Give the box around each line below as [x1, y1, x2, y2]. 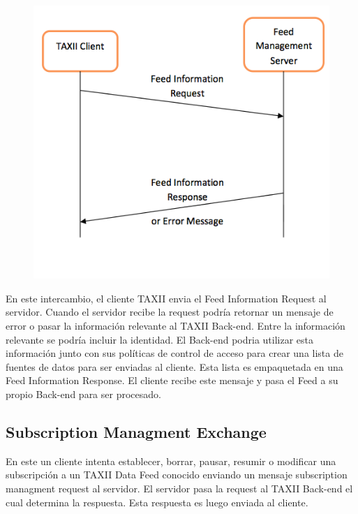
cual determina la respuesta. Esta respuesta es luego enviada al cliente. [6, 494, 308, 509]
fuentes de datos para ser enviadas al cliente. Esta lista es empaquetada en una [6, 359, 343, 374]
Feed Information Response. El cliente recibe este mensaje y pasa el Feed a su [6, 373, 338, 388]
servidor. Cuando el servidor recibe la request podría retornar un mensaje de [6, 304, 334, 319]
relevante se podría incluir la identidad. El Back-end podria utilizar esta [6, 332, 313, 346]
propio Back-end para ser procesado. [6, 386, 161, 401]
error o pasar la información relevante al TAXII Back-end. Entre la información [6, 318, 345, 332]
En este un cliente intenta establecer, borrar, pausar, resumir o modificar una [6, 453, 336, 468]
